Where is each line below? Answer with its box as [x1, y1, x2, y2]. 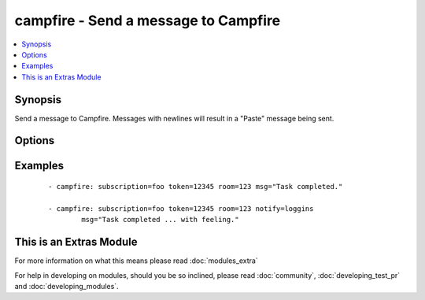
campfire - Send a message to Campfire [14, 12, 281, 29]
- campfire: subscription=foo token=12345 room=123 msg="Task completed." [48, 182, 343, 191]
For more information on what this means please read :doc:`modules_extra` [14, 256, 259, 265]
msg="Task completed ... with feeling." [81, 215, 239, 224]
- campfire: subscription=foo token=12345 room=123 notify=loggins [48, 204, 314, 213]
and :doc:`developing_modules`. [14, 281, 119, 291]
